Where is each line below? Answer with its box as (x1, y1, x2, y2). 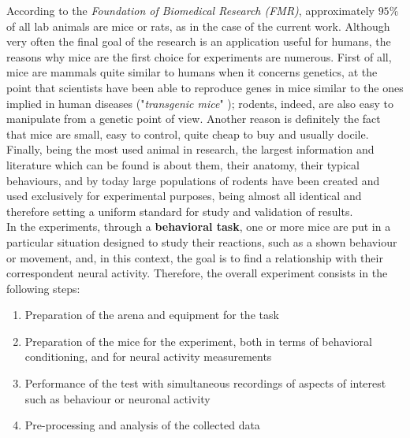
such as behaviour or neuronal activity (24, 390, 211, 406)
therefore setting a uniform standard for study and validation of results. (6, 202, 353, 219)
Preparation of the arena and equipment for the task (24, 306, 279, 323)
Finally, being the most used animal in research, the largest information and (6, 141, 375, 158)
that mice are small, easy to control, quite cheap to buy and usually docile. (6, 125, 369, 142)
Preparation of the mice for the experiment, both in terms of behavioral (24, 332, 372, 349)
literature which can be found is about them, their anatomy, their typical (6, 156, 360, 173)
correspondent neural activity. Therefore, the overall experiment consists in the (6, 265, 388, 281)
